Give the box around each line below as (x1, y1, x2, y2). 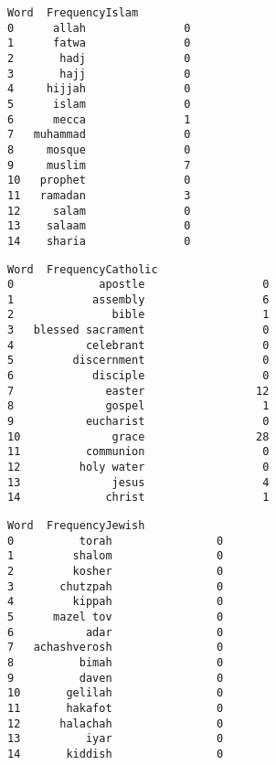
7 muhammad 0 (7, 128, 191, 142)
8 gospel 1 (7, 399, 270, 413)
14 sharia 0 (7, 234, 191, 248)
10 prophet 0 (7, 174, 191, 187)
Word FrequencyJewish (7, 519, 145, 532)
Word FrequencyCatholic (7, 262, 158, 276)
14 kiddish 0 (7, 747, 224, 760)
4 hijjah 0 (7, 82, 191, 96)
